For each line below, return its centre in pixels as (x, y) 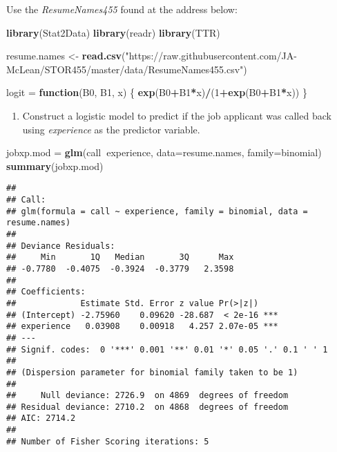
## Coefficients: (46, 292)
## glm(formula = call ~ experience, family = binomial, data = (157, 211)
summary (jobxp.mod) (55, 166)
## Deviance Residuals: (61, 246)
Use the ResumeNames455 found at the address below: (122, 9)
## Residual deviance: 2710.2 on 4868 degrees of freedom (147, 407)
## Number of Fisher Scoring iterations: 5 (108, 441)
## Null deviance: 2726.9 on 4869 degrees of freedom (147, 396)
